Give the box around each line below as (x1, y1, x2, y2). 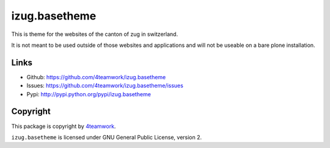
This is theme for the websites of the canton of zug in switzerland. (11, 30, 178, 38)
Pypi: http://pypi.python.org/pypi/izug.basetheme (26, 90, 151, 97)
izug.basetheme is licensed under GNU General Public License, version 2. (11, 133, 202, 141)
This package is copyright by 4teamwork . (11, 122, 116, 130)
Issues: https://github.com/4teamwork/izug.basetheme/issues (26, 82, 183, 90)
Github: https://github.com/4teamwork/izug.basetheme (26, 73, 166, 80)
